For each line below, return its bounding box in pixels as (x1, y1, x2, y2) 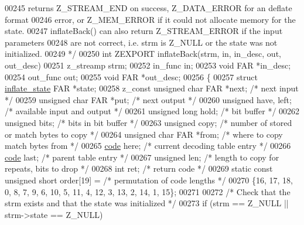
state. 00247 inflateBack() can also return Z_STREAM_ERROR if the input (5, 25, 283, 37)
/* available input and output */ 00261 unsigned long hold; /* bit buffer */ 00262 (5, 105, 300, 117)
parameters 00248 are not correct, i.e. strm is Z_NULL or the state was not (5, 36, 278, 48)
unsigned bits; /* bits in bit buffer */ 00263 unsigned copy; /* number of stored (5, 116, 292, 128)
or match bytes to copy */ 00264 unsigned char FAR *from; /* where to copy (5, 128, 283, 140)
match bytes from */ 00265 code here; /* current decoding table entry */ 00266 (5, 139, 291, 152)
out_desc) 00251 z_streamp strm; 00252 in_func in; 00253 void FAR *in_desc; (5, 59, 291, 71)
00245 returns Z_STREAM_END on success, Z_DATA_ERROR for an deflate (5, 2, 292, 13)
